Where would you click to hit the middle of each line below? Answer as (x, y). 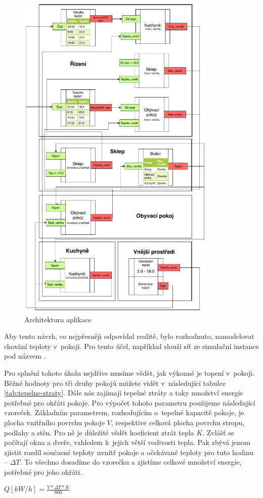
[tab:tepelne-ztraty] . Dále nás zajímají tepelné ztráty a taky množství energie (124, 393)
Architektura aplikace (58, 319)
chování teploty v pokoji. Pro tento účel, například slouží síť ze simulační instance (131, 346)
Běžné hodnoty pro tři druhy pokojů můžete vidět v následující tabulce (115, 383)
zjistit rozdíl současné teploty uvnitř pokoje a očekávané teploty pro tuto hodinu (129, 452)
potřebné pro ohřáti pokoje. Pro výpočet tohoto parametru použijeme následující (130, 402)
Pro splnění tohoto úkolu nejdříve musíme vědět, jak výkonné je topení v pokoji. (129, 372)
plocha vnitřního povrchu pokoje (54, 422)
